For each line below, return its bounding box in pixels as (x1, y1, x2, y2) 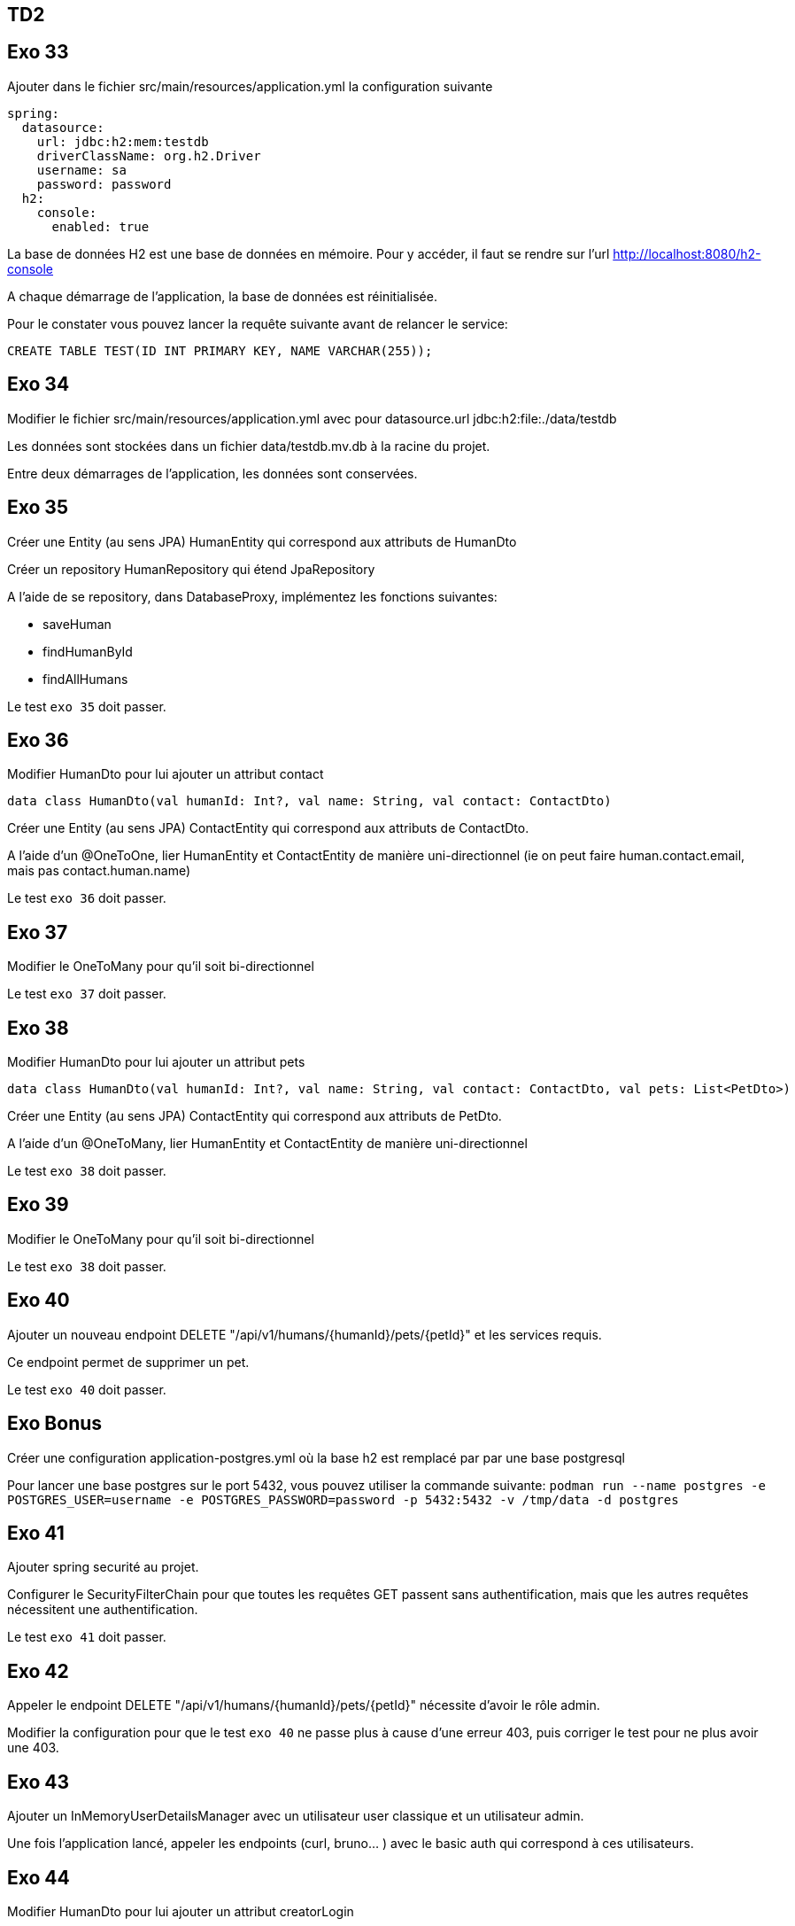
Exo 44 (7, 1866, 70, 1889)
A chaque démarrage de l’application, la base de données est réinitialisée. (7, 288, 437, 304)
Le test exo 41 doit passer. (7, 1629, 166, 1645)
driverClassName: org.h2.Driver (36, 148, 261, 163)
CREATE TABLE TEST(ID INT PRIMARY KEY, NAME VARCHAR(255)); (7, 343, 433, 358)
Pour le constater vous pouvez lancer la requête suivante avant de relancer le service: (7, 315, 508, 331)
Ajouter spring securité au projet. (7, 1559, 199, 1575)
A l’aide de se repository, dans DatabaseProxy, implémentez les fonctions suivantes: (7, 588, 498, 604)
